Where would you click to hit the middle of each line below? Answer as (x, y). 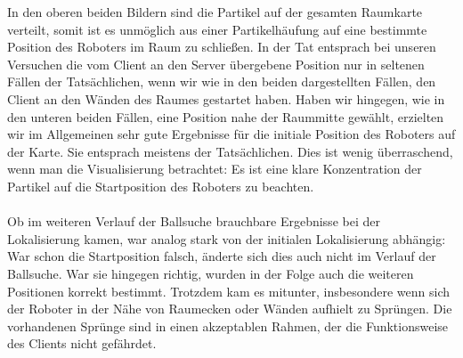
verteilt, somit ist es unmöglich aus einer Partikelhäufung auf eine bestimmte (217, 29)
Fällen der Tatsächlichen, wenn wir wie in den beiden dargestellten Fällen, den (222, 81)
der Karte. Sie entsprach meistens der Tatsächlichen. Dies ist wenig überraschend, (230, 151)
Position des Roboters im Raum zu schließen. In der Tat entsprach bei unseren (222, 47)
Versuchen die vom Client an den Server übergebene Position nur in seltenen (216, 64)
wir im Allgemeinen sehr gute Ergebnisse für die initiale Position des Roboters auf (231, 134)
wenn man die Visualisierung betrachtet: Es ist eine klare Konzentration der (215, 169)
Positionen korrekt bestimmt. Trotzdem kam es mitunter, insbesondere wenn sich (229, 291)
